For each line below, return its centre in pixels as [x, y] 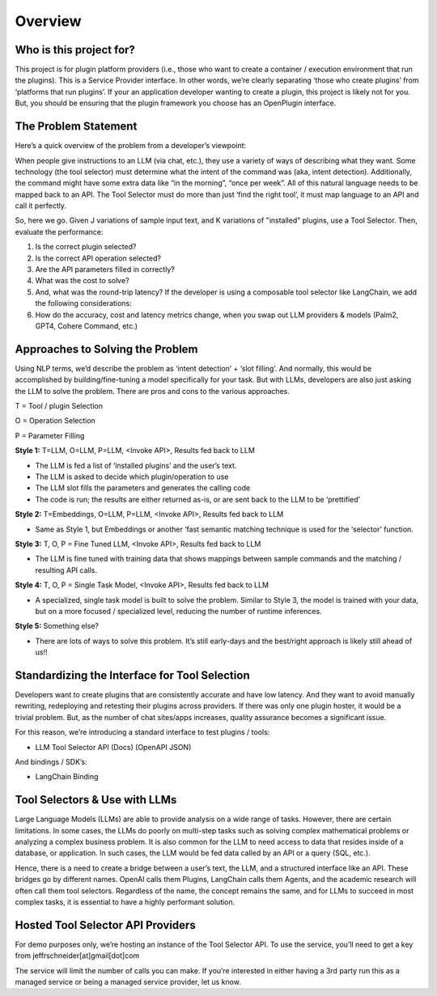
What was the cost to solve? [82, 281]
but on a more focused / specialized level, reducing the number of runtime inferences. [179, 611]
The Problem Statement [76, 127]
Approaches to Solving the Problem [106, 349]
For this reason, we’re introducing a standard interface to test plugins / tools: [142, 732]
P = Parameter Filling [50, 435]
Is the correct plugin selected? [86, 247]
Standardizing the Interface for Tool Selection [132, 675]
